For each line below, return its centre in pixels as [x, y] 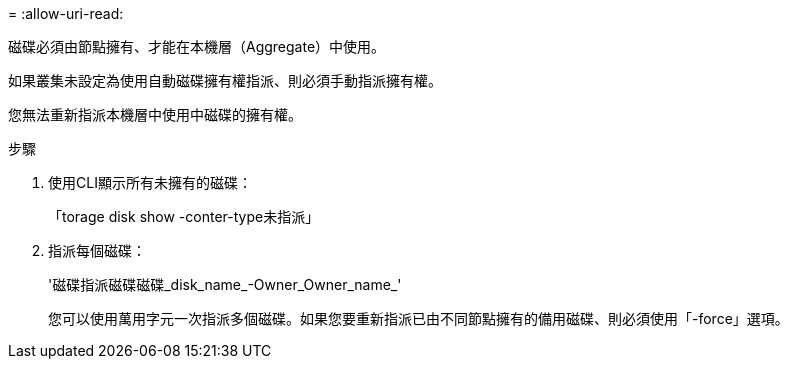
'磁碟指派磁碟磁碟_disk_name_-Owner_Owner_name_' [225, 284]
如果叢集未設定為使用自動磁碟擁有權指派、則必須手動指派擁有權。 [225, 80]
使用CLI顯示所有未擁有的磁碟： [150, 182]
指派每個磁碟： [97, 250]
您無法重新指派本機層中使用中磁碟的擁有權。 [155, 114]
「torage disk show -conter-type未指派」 [184, 216]
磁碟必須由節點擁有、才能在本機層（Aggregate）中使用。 [197, 46]
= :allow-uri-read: [66, 13]
